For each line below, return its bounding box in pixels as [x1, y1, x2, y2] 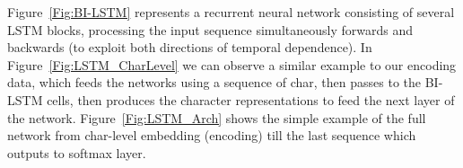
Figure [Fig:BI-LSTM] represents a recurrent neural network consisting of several [7, 3, 455, 21]
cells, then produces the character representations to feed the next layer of [47, 90, 455, 109]
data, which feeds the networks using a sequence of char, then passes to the [7, 73, 422, 92]
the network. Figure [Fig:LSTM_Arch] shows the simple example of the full [7, 108, 426, 127]
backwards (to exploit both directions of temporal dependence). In [7, 38, 372, 57]
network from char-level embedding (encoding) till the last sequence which [7, 126, 416, 145]
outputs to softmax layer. [7, 143, 146, 162]
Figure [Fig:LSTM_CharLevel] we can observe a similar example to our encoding [7, 55, 457, 74]
